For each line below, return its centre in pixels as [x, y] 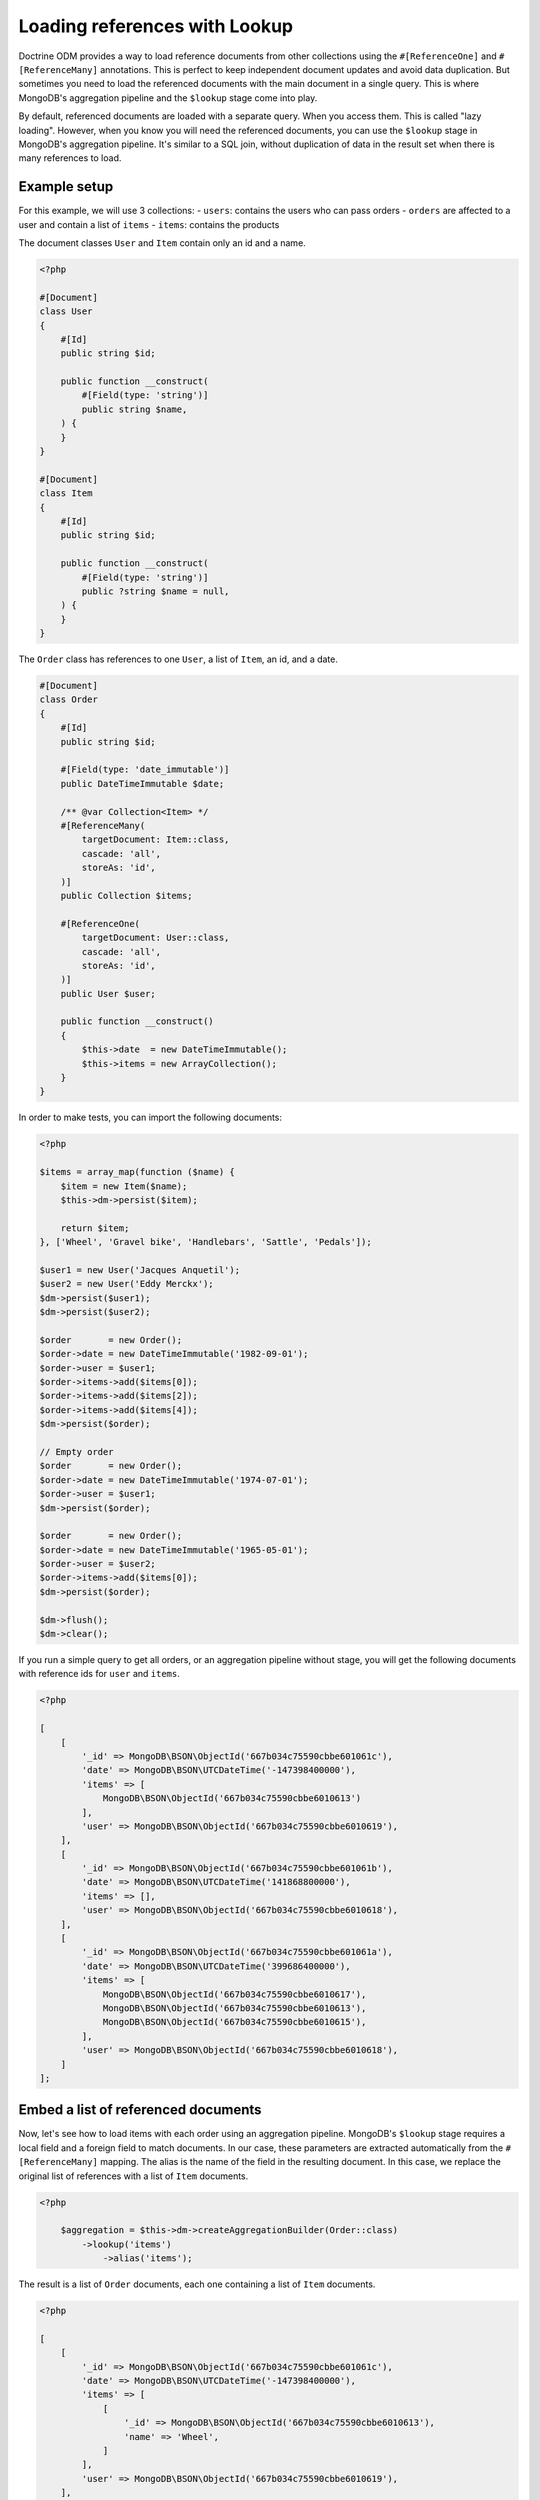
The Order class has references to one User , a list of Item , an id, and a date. [178, 659]
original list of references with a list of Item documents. [133, 2176]
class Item [66, 493]
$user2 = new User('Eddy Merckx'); [126, 1284]
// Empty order [76, 1451]
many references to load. [70, 158]
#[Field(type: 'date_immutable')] [145, 769]
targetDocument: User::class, [155, 938]
